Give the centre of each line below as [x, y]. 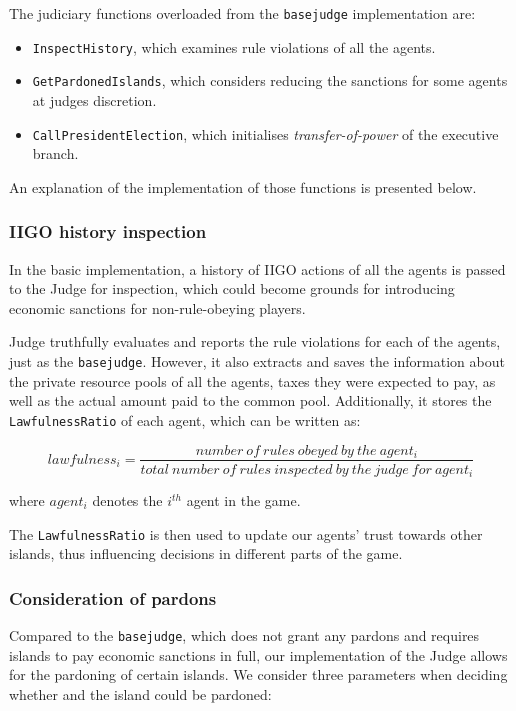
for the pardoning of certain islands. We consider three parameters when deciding [258, 674]
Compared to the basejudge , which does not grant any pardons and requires [244, 635]
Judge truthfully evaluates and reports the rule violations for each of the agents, [255, 341]
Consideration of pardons [113, 597]
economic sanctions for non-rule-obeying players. [157, 307]
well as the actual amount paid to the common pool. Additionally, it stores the [250, 400]
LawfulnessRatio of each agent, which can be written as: [185, 419]
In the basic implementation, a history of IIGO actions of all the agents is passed [257, 268]
